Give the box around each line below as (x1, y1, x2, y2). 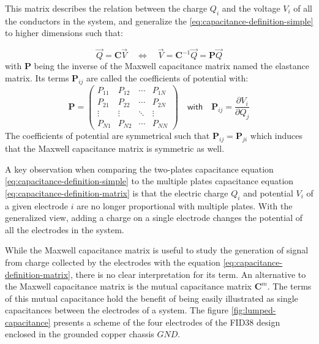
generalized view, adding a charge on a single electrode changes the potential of (5, 211, 302, 224)
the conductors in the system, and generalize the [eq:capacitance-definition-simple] (5, 14, 313, 27)
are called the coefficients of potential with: (86, 71, 249, 84)
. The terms (267, 280, 312, 293)
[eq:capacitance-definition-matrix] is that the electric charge (5, 186, 228, 199)
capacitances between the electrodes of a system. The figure (5, 304, 229, 316)
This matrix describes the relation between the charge (5, 2, 208, 14)
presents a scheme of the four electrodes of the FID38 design (53, 315, 280, 328)
